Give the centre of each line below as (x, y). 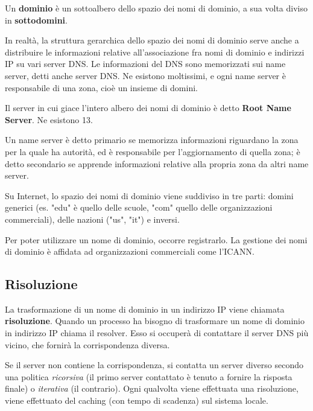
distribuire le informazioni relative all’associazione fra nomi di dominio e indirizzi (155, 52)
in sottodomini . (36, 20)
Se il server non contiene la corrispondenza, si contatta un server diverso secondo (154, 365)
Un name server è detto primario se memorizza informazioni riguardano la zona (152, 140)
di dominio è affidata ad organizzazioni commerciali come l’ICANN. (130, 251)
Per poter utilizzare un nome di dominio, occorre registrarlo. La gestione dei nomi (156, 239)
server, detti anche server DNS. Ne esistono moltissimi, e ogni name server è (145, 75)
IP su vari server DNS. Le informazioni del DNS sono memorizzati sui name (145, 64)
